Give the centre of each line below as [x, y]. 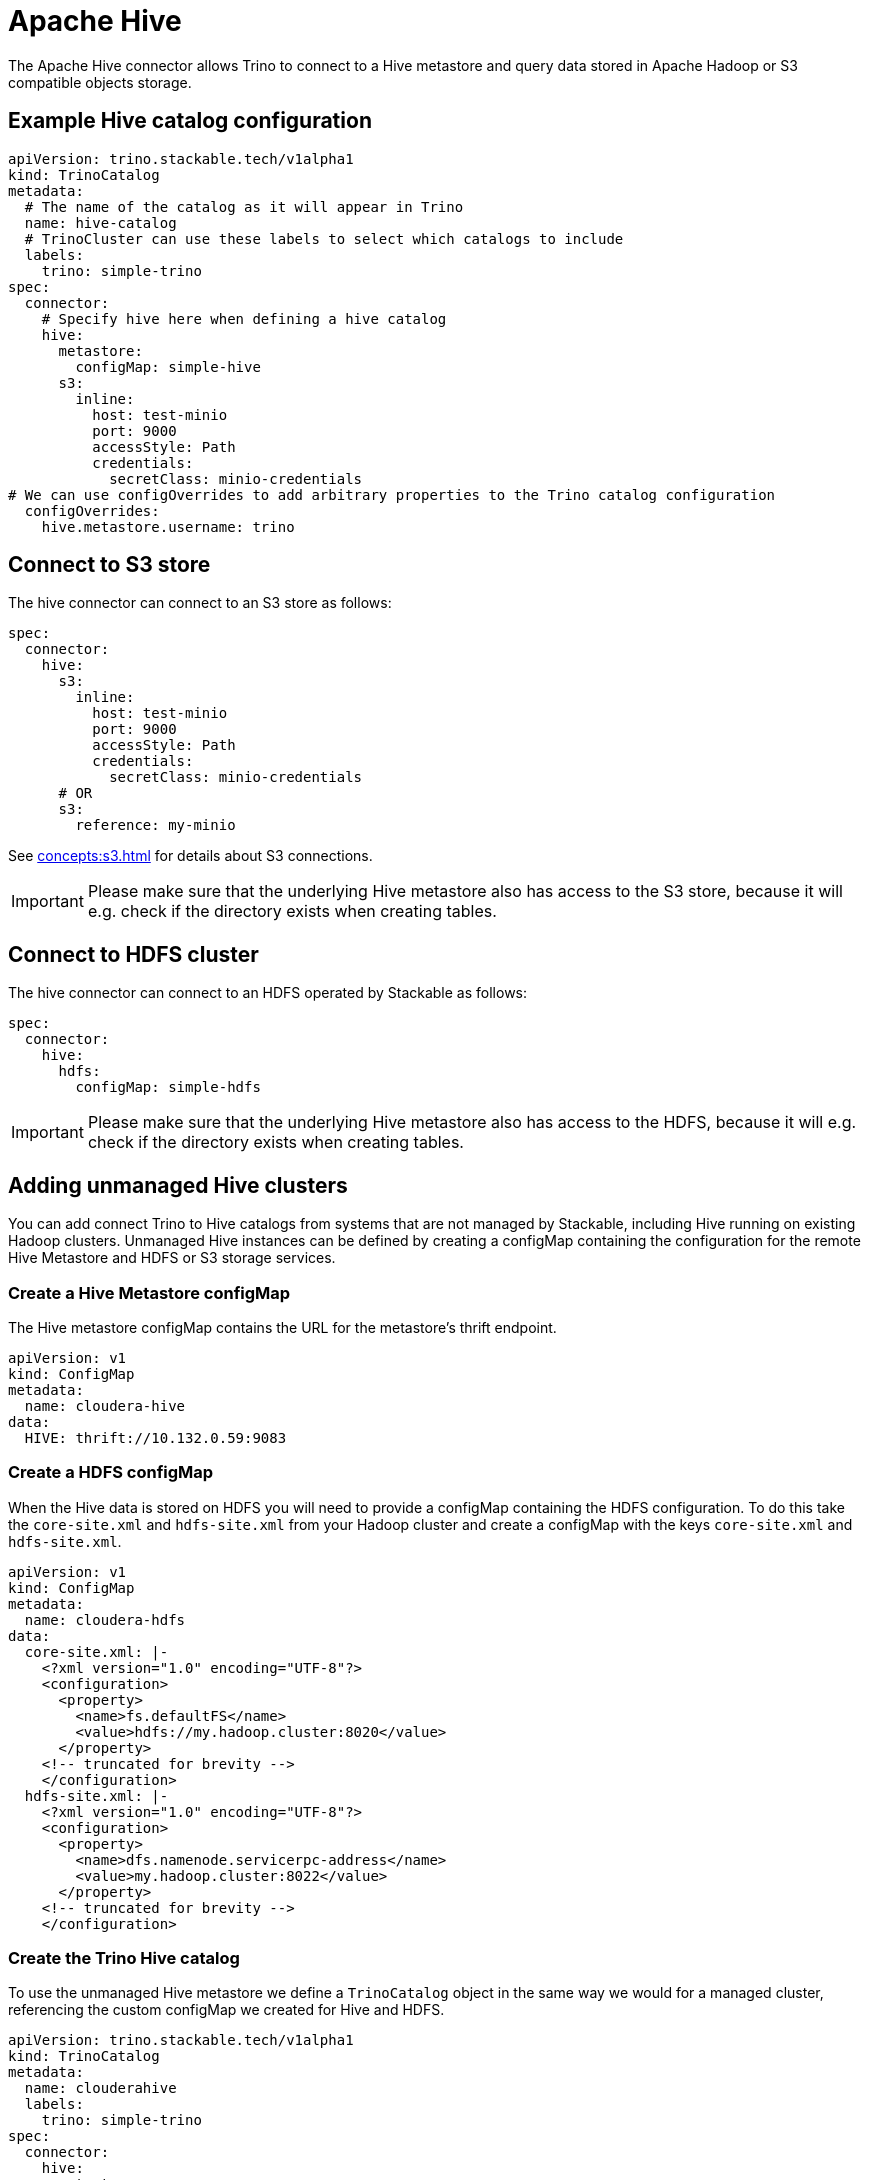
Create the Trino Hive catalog [124, 1958]
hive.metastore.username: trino [168, 526]
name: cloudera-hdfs [105, 1619]
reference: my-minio [155, 825]
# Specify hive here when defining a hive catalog [244, 318]
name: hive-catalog [100, 222]
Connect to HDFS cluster [133, 954]
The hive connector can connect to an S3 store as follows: [200, 603]
